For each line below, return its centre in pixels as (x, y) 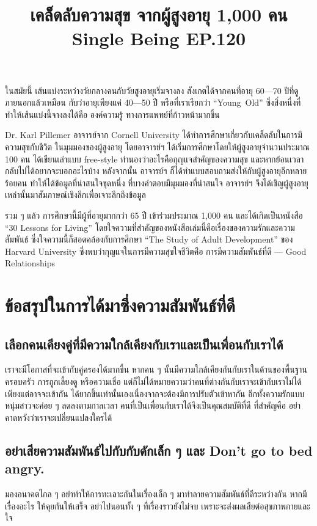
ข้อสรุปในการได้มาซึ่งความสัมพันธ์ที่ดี (120, 305)
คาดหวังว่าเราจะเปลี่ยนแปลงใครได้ (59, 417)
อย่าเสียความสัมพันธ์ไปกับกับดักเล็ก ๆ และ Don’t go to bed (159, 450)
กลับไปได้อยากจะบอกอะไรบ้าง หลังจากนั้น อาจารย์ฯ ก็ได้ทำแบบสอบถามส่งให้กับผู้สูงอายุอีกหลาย (156, 171)
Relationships (30, 263)
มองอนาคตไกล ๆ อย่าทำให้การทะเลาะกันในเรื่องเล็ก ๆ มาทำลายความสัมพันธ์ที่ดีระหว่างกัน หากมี (156, 494)
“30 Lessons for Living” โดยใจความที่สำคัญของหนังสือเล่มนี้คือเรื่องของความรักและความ (150, 227)
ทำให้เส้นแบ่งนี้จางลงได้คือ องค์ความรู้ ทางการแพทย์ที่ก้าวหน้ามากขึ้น (112, 114)
